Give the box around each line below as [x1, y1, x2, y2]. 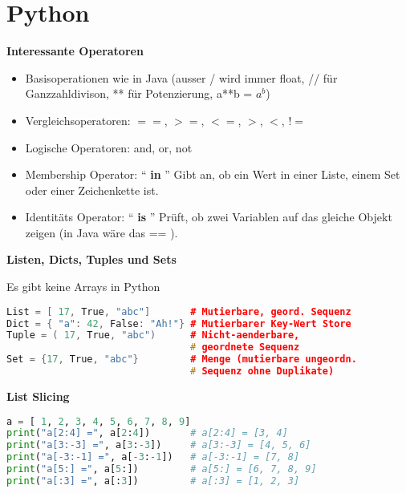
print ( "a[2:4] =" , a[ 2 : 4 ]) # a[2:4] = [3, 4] [6, 427, 288, 439]
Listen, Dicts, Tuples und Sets [6, 251, 177, 268]
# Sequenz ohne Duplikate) [190, 366, 335, 378]
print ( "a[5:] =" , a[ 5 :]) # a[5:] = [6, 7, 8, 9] [6, 463, 317, 475]
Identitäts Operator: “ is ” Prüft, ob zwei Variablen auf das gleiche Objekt [25, 208, 392, 225]
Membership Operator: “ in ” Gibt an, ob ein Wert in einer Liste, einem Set [25, 166, 400, 183]
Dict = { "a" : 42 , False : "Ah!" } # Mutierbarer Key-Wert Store [6, 317, 351, 329]
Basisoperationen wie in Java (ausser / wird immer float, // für [25, 69, 338, 86]
